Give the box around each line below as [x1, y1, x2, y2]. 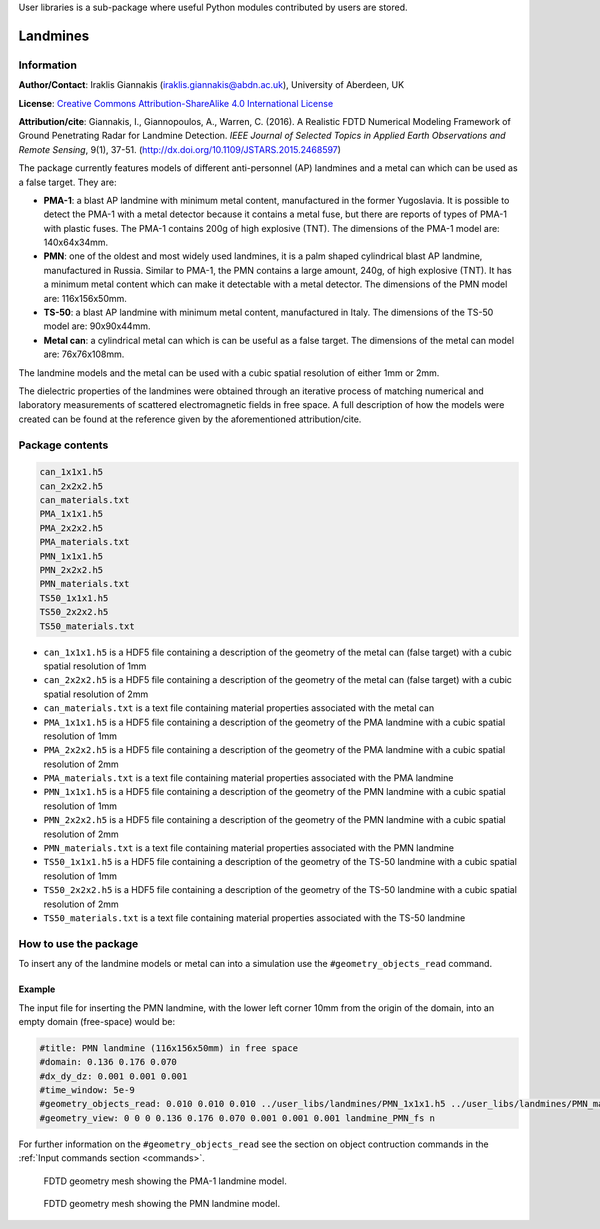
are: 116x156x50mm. [43, 292, 127, 304]
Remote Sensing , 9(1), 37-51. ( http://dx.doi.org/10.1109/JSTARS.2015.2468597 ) [18, 143, 342, 155]
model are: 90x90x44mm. [43, 320, 151, 332]
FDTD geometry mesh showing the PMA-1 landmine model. [43, 1175, 287, 1187]
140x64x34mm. [43, 236, 109, 249]
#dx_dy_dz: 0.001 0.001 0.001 [39, 1070, 188, 1082]
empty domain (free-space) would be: [18, 1015, 175, 1027]
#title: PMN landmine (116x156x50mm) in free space [39, 1042, 299, 1054]
